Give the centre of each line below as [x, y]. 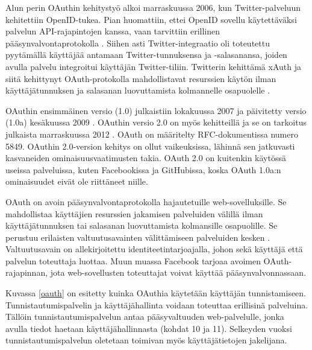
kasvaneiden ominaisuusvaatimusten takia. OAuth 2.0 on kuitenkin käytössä [146, 158]
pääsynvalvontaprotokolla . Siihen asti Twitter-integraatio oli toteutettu [138, 43]
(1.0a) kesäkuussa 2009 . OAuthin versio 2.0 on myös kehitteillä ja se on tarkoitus [156, 122]
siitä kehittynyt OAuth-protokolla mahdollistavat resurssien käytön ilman [141, 78]
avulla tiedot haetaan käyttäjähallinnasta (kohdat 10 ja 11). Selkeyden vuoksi [149, 328]
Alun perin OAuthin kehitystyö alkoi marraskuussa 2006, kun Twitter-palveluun [153, 7]
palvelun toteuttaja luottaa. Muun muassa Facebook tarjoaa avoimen [133, 260]
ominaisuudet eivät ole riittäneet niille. [77, 181]
